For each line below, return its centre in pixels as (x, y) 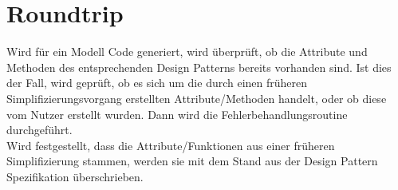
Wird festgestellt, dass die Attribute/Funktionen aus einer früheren (171, 145)
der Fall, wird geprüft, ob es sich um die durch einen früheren (157, 83)
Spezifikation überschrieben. (75, 176)
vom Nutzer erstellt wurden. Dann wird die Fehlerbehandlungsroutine (177, 114)
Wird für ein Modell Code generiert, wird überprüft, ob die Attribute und (187, 51)
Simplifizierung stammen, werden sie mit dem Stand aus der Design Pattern (192, 161)
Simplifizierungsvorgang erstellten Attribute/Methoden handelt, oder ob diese (197, 98)
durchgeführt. (39, 130)
